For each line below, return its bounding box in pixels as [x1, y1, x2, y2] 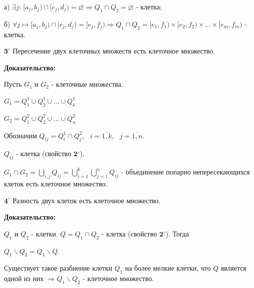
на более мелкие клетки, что [125, 263, 211, 273]
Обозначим [4, 130, 37, 140]
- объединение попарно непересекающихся [121, 167, 250, 177]
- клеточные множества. [51, 79, 124, 89]
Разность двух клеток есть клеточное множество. [12, 195, 161, 205]
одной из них [4, 273, 44, 284]
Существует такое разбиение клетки [4, 263, 113, 273]
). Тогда [165, 228, 189, 238]
